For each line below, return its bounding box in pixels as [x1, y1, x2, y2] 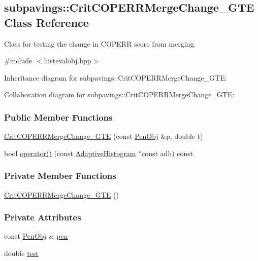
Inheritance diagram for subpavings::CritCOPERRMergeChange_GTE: [4, 72, 227, 83]
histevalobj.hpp [44, 55, 91, 66]
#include [4, 55, 33, 66]
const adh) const [141, 147, 193, 158]
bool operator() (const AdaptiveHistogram [4, 147, 136, 158]
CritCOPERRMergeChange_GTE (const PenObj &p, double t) [4, 131, 203, 141]
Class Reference [4, 14, 89, 30]
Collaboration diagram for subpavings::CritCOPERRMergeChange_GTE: [4, 89, 235, 100]
